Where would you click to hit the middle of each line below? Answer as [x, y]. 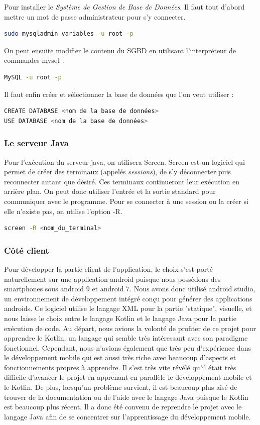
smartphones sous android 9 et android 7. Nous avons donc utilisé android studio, [130, 289]
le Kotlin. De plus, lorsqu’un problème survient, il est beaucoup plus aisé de [121, 387]
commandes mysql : [34, 60]
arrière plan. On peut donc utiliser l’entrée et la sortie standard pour [110, 191]
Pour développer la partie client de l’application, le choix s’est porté [108, 269]
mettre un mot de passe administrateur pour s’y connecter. [95, 16]
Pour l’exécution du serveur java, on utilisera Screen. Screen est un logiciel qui [124, 162]
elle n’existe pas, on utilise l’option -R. [63, 211]
